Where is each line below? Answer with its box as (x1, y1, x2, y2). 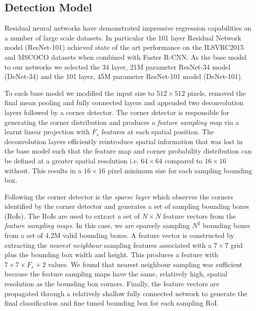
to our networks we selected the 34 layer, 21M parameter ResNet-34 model (4, 61, 231, 72)
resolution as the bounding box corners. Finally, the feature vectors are (4, 278, 219, 289)
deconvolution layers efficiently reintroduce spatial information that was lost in (4, 136, 243, 146)
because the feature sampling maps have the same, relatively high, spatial (4, 269, 227, 279)
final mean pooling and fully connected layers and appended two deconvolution (4, 97, 244, 108)
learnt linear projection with (4, 126, 90, 137)
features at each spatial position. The (101, 126, 214, 137)
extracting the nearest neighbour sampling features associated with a (4, 239, 212, 250)
